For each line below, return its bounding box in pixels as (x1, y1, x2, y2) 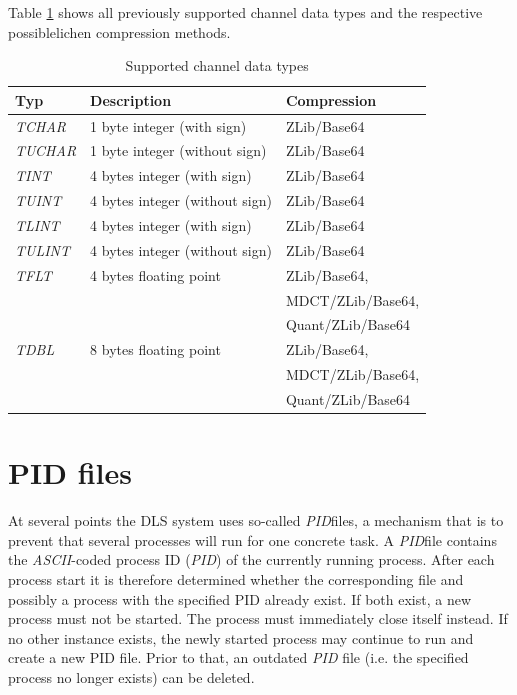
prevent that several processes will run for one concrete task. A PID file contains (8, 529, 497, 550)
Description (90, 89, 172, 110)
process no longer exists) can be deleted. (8, 666, 255, 687)
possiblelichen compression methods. (8, 21, 231, 42)
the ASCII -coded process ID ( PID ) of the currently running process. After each (8, 549, 495, 570)
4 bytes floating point (90, 264, 221, 285)
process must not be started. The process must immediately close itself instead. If (8, 608, 508, 629)
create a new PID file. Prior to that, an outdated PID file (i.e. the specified (8, 647, 469, 668)
